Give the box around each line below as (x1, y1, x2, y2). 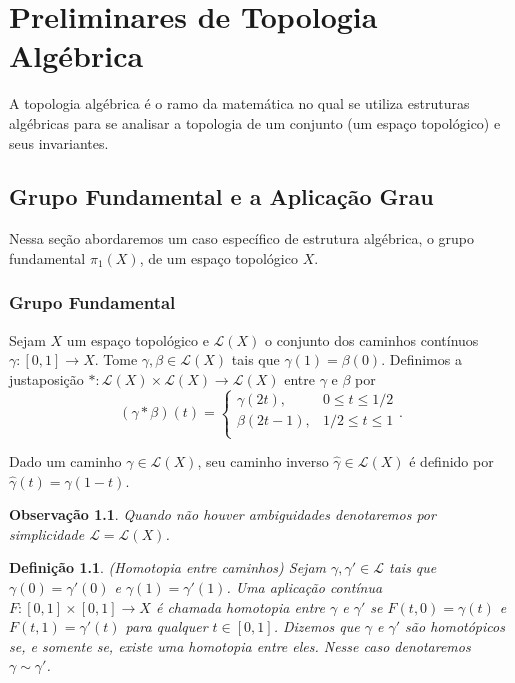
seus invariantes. (9, 132, 109, 153)
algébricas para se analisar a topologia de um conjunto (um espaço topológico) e (9, 112, 501, 133)
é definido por (409, 451, 494, 472)
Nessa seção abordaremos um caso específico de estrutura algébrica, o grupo (9, 228, 475, 249)
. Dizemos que (273, 616, 360, 637)
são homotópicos (405, 616, 505, 637)
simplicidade (9, 523, 85, 544)
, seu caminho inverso (197, 451, 329, 472)
